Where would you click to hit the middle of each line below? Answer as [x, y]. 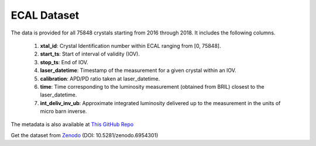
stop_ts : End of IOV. [64, 62]
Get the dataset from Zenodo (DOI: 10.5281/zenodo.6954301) [85, 135]
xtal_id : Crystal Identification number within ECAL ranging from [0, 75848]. [130, 46]
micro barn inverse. [63, 112]
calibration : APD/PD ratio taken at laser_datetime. [100, 78]
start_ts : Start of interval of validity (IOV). [90, 54]
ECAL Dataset [45, 15]
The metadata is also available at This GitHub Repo [72, 124]
